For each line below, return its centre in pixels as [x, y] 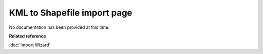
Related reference [28, 36]
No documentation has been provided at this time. [59, 27]
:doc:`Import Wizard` [30, 45]
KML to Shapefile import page [71, 13]
